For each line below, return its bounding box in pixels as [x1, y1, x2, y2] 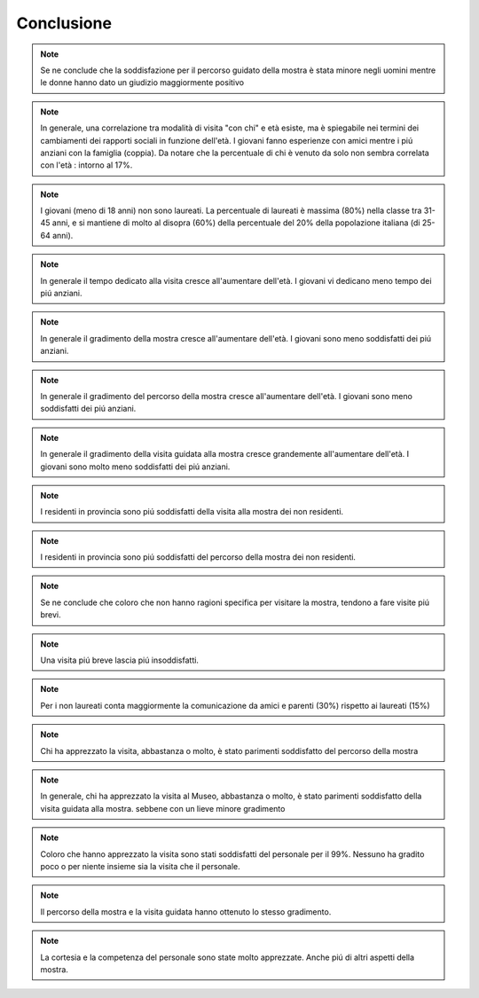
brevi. [40, 609, 61, 620]
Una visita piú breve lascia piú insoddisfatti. [40, 655, 200, 665]
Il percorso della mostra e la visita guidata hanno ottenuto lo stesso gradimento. [40, 906, 332, 917]
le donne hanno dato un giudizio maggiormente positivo [40, 77, 245, 88]
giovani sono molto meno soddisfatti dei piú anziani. [40, 461, 231, 472]
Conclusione [16, 13, 113, 33]
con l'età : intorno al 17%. [40, 160, 133, 170]
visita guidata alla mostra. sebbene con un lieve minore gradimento [40, 803, 286, 813]
